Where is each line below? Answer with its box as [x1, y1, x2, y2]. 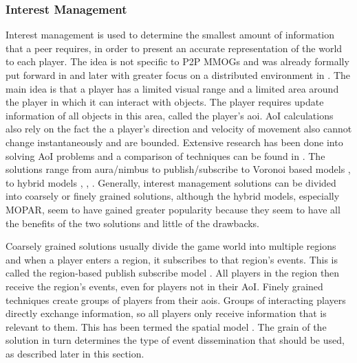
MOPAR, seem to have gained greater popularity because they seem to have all [6, 202, 340, 216]
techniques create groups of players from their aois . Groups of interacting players [6, 292, 346, 307]
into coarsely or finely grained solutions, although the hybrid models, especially [6, 189, 340, 203]
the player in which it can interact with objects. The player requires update [6, 95, 324, 109]
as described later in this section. [6, 346, 144, 360]
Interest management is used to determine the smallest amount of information [6, 27, 335, 42]
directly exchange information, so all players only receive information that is [6, 306, 327, 320]
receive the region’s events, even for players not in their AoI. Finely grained [6, 279, 323, 293]
